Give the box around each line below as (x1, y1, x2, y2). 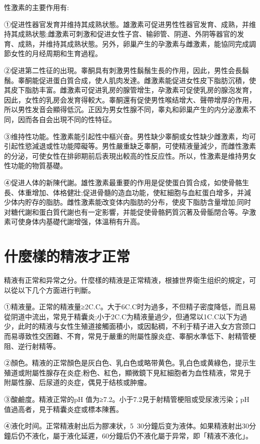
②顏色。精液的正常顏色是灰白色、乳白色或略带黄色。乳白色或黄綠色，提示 (4, 357, 249, 368)
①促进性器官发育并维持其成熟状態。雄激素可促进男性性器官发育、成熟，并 (4, 19, 249, 29)
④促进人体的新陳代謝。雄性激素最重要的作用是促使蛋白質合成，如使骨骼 (4, 177, 242, 187)
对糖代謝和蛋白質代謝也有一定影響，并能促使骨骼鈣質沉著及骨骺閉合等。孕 (4, 206, 249, 217)
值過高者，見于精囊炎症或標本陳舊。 (4, 403, 123, 414)
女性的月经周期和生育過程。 (10, 48, 102, 59)
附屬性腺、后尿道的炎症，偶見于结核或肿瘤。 (4, 377, 151, 387)
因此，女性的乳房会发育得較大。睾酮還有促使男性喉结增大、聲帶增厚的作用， (4, 94, 256, 105)
